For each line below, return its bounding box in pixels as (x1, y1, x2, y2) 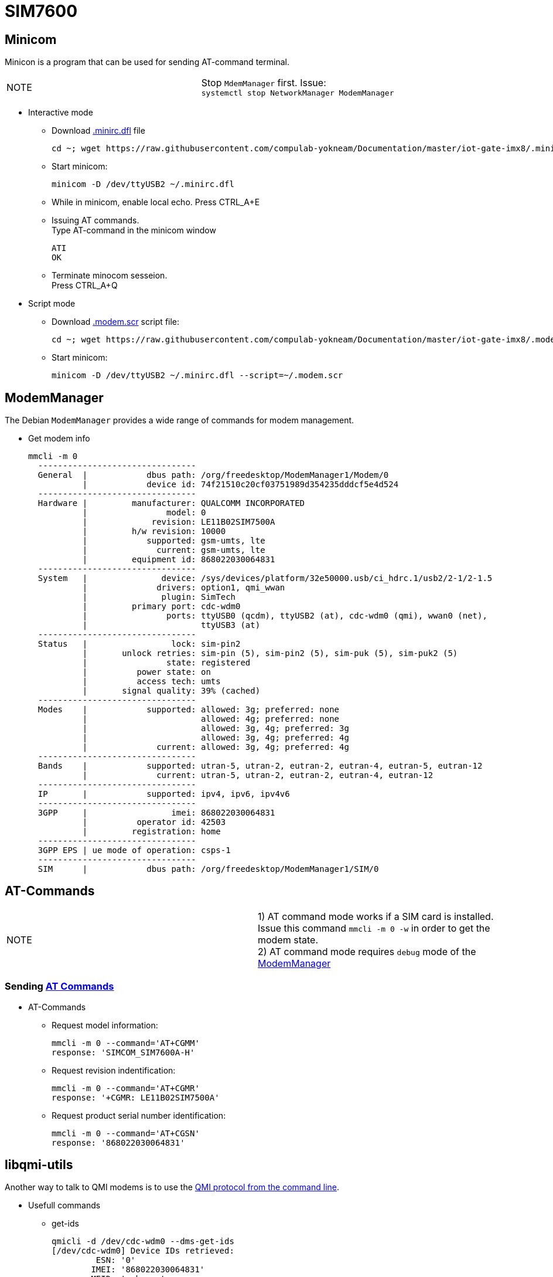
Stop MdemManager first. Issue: (201, 77, 326, 89)
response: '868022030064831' (52, 1137, 185, 1147)
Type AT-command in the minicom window (52, 225, 216, 236)
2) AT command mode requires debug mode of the (258, 945, 476, 957)
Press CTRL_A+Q (52, 280, 118, 291)
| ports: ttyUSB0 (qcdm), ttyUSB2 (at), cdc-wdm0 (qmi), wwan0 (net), (82, 611, 487, 621)
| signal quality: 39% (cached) (82, 686, 261, 696)
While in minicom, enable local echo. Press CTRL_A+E (52, 197, 260, 208)
